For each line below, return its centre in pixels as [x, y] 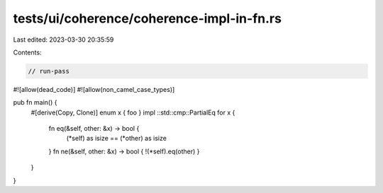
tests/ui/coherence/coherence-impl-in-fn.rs [147, 18]
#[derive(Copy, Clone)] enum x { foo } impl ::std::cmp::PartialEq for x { [133, 112]
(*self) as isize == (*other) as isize [116, 139]
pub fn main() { [35, 103]
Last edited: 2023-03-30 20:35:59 [63, 40]
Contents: [27, 52]
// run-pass [49, 71]
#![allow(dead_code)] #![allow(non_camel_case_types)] [94, 89]
